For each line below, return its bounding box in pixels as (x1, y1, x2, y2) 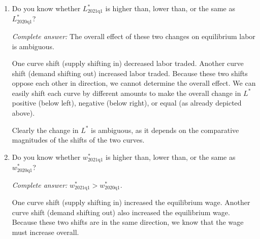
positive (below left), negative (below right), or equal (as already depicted (12, 97, 242, 108)
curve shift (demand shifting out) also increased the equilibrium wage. (12, 207, 230, 217)
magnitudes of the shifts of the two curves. (12, 134, 145, 145)
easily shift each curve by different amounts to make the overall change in (12, 87, 241, 98)
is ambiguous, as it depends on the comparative (91, 124, 239, 135)
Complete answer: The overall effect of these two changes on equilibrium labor (12, 30, 255, 41)
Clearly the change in (12, 124, 79, 135)
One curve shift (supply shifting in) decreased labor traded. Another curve (12, 58, 244, 69)
